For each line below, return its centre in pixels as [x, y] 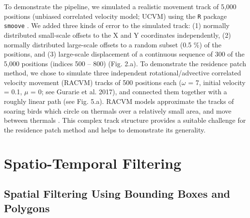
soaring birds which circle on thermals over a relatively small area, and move [118, 110]
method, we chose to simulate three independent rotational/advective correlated [123, 73]
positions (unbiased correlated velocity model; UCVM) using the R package [115, 16]
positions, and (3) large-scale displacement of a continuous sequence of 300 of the [124, 54]
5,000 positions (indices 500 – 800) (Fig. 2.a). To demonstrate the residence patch [125, 63]
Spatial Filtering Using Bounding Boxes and [117, 194]
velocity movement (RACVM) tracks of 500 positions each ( [93, 82]
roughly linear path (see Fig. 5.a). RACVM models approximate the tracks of [119, 101]
